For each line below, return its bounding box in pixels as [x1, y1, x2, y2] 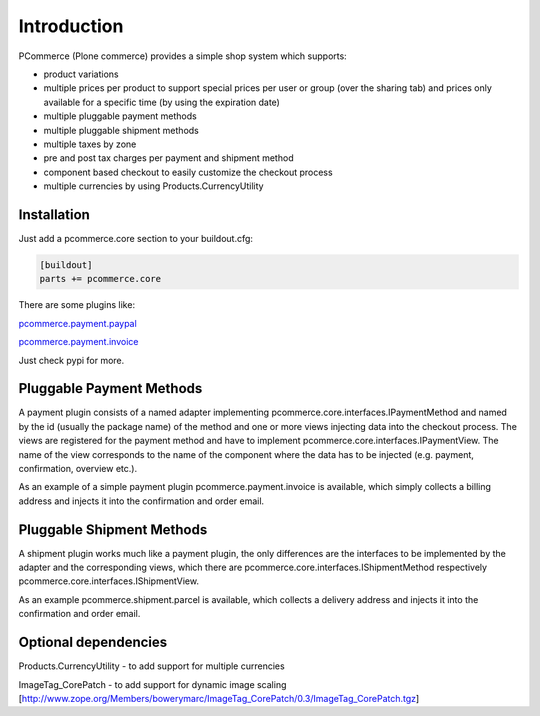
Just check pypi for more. [18, 354, 125, 366]
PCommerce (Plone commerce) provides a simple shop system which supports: [18, 50, 347, 62]
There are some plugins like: [18, 299, 135, 311]
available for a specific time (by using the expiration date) [43, 96, 280, 108]
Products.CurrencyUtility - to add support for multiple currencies [18, 660, 285, 672]
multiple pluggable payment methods [43, 110, 197, 122]
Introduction [18, 15, 124, 37]
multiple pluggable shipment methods [43, 124, 199, 136]
